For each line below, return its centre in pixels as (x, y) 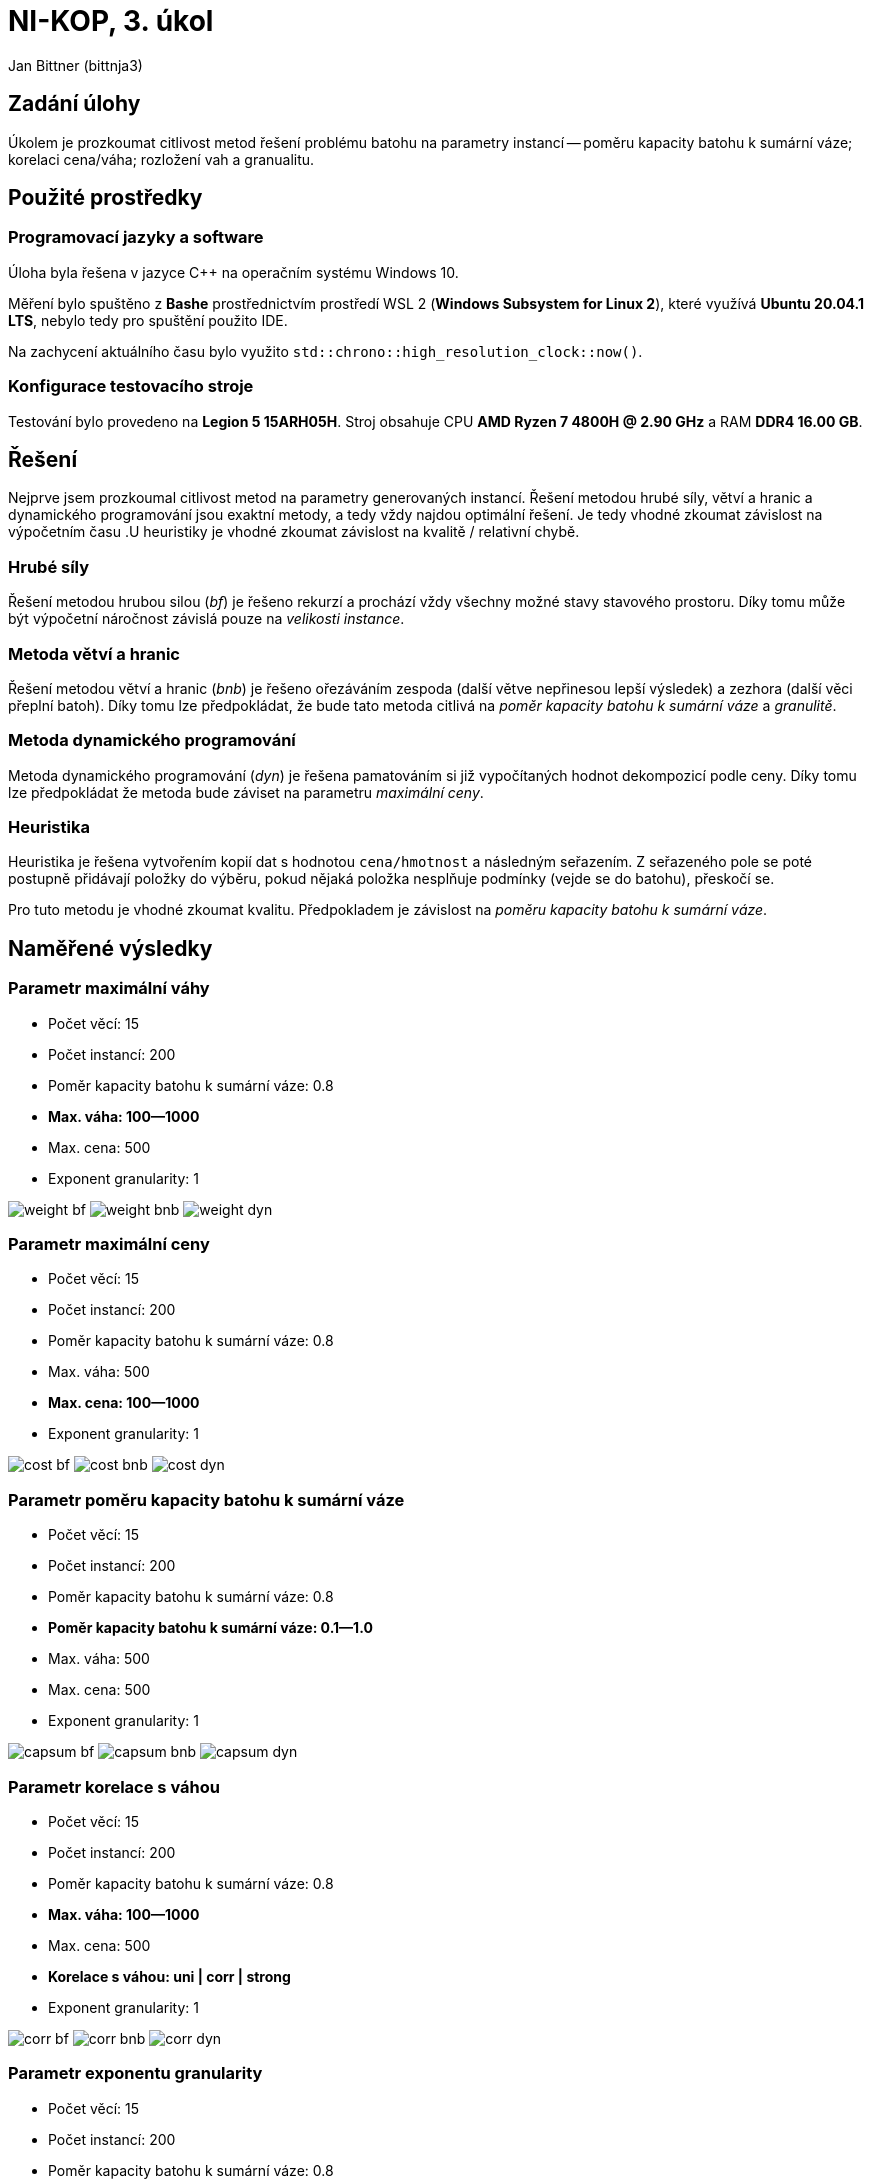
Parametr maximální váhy (109, 988)
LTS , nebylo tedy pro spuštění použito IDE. (148, 320)
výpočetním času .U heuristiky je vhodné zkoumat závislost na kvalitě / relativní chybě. (294, 532)
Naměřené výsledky (110, 948)
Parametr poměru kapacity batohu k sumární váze (206, 1499)
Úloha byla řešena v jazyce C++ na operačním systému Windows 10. (233, 272)
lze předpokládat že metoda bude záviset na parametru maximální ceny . (246, 792)
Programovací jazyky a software (136, 237)
